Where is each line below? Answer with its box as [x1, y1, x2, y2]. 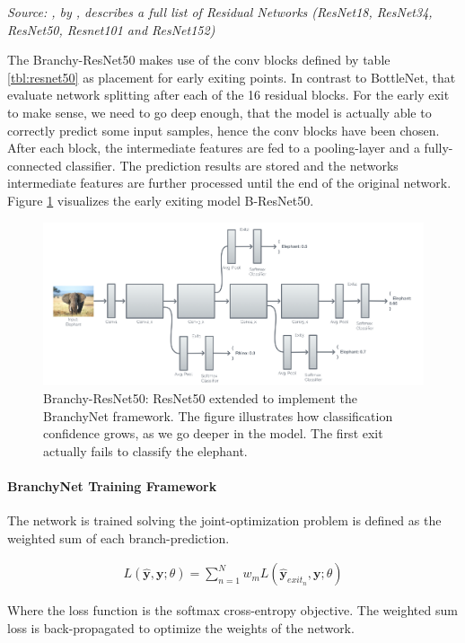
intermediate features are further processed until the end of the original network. [7, 173, 452, 192]
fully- [424, 138, 453, 157]
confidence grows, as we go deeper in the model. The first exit [43, 424, 383, 443]
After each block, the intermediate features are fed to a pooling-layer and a [7, 138, 420, 157]
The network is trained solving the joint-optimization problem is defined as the [7, 511, 442, 530]
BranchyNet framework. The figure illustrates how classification [43, 406, 393, 425]
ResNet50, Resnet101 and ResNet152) [7, 20, 215, 39]
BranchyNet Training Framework [7, 477, 217, 496]
